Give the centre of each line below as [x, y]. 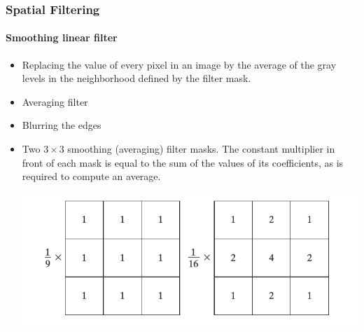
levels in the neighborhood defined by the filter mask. [136, 78]
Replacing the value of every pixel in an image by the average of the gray [179, 64]
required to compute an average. [91, 176]
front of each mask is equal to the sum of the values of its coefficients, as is [183, 162]
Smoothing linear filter [62, 37]
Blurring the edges [62, 125]
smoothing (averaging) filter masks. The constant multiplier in [201, 149]
